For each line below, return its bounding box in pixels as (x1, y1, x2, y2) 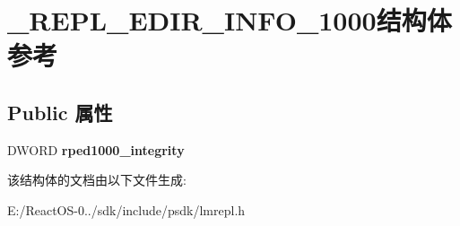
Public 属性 (7, 98, 113, 126)
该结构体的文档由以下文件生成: (7, 170, 187, 189)
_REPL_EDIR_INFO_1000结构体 (7, 2, 452, 39)
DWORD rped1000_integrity (7, 140, 185, 159)
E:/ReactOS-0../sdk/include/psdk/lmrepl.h (7, 200, 246, 219)
